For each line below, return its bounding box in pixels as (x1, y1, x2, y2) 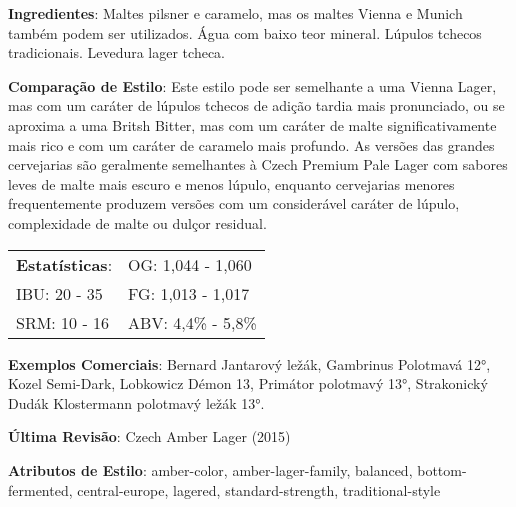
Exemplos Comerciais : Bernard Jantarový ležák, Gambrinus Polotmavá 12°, (8, 353, 491, 374)
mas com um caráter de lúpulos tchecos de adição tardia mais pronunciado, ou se (8, 95, 505, 116)
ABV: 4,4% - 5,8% (128, 310, 257, 334)
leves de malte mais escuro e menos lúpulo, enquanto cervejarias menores (8, 173, 455, 194)
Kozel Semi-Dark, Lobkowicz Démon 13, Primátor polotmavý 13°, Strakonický (8, 373, 488, 394)
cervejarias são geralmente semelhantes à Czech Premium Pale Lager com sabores (8, 154, 508, 175)
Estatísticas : (16, 252, 113, 276)
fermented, (8, 479, 73, 500)
